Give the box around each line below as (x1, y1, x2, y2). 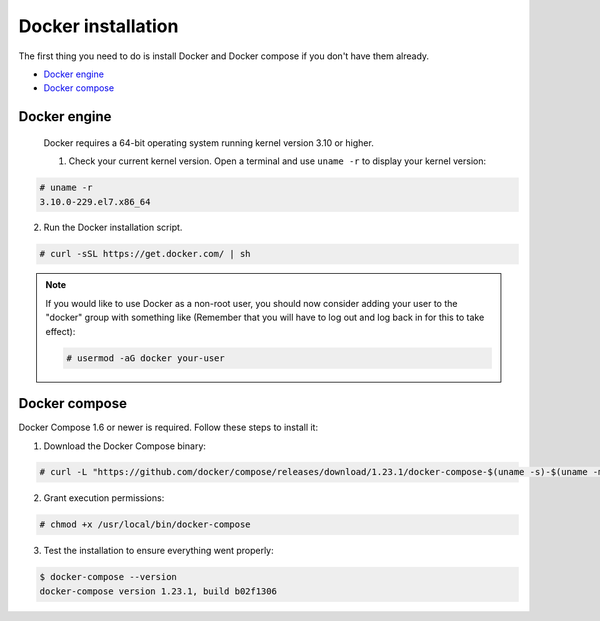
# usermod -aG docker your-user (66, 352, 225, 364)
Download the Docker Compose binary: (43, 440, 207, 452)
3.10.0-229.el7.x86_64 (39, 196, 151, 207)
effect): (45, 325, 76, 337)
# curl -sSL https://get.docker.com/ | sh (39, 248, 251, 260)
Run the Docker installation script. (43, 221, 183, 234)
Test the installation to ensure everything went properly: (43, 545, 274, 557)
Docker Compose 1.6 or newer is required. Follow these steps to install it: (18, 421, 319, 434)
